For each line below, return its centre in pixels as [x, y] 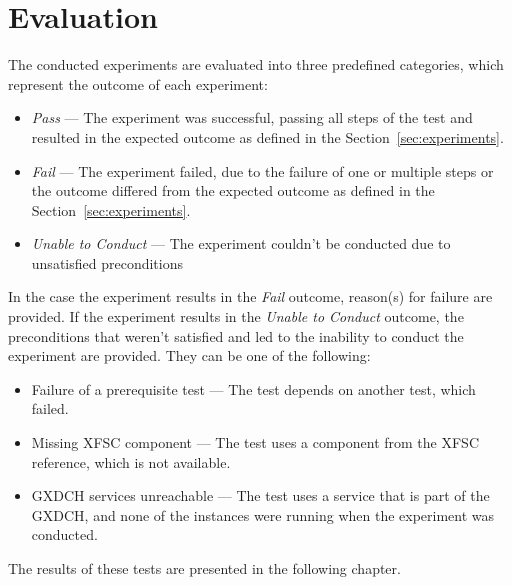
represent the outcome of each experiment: [138, 83]
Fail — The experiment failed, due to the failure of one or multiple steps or [262, 170]
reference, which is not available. [131, 461]
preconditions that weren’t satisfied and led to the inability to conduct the [236, 335]
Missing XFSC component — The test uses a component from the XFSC [255, 442]
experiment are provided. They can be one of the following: [189, 355]
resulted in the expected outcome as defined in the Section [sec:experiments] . [267, 136]
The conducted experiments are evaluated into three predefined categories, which [256, 64]
